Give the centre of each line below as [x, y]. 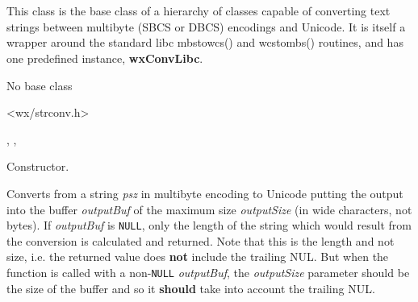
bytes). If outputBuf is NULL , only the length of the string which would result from [209, 225]
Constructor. [38, 166]
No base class [40, 85]
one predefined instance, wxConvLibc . [105, 58]
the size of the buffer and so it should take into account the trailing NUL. [191, 288]
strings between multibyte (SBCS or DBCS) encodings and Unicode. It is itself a [206, 26]
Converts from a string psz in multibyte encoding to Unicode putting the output [205, 193]
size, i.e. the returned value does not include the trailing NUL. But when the [198, 256]
